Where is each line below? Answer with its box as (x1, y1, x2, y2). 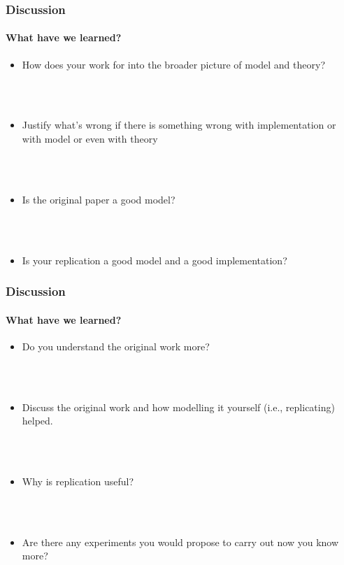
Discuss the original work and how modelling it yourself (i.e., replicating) (22, 399, 335, 414)
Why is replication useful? (22, 473, 134, 488)
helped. (22, 413, 53, 428)
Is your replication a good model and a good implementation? (22, 252, 287, 267)
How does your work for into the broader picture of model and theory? (22, 57, 325, 71)
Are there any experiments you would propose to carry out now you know (22, 534, 339, 549)
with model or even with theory (22, 131, 158, 146)
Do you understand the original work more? (22, 338, 210, 353)
